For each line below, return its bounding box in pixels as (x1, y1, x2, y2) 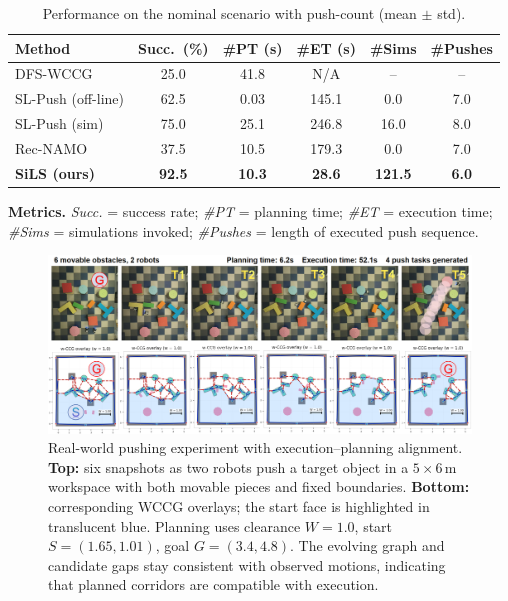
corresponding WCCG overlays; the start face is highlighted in (48, 495, 430, 516)
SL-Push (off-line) (15, 88, 124, 109)
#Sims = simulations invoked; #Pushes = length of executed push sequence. (8, 220, 479, 241)
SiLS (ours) (15, 162, 95, 183)
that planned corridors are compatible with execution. (48, 574, 379, 595)
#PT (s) (222, 37, 283, 58)
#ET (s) (296, 37, 356, 58)
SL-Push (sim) (15, 113, 104, 134)
